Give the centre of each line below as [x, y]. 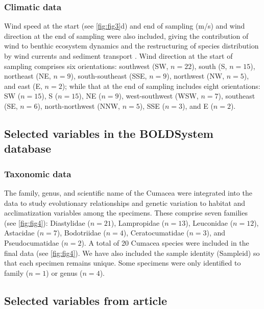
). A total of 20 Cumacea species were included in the [165, 242]
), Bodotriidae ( [81, 233]
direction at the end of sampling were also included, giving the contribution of [126, 35]
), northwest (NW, [196, 76]
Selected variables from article [86, 300]
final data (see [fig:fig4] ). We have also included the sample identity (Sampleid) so [132, 253]
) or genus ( [64, 272]
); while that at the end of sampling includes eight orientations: [161, 86]
